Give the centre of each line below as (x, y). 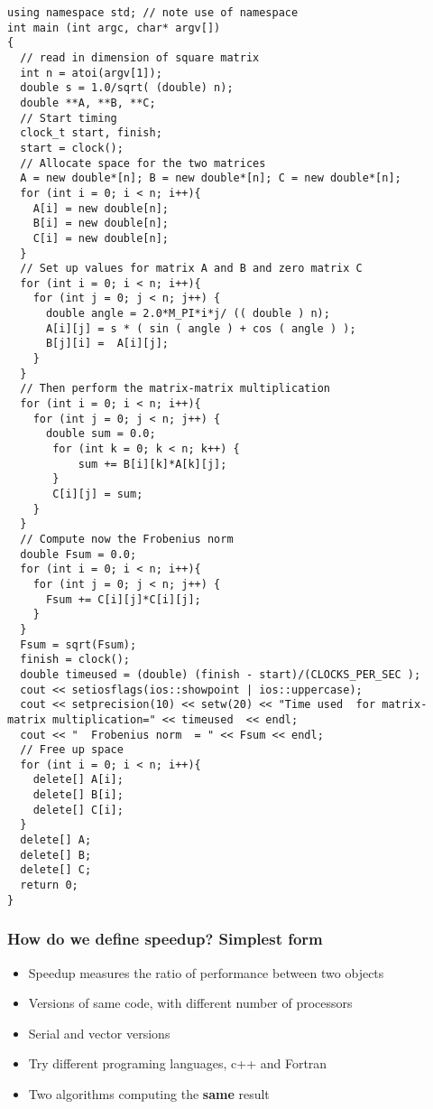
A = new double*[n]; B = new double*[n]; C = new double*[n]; (211, 178)
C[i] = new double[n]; (101, 238)
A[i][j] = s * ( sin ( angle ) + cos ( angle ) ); (201, 328)
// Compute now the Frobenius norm (127, 539)
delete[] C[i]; (78, 810)
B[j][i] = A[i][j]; (107, 344)
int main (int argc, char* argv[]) (114, 28)
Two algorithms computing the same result (149, 1093)
